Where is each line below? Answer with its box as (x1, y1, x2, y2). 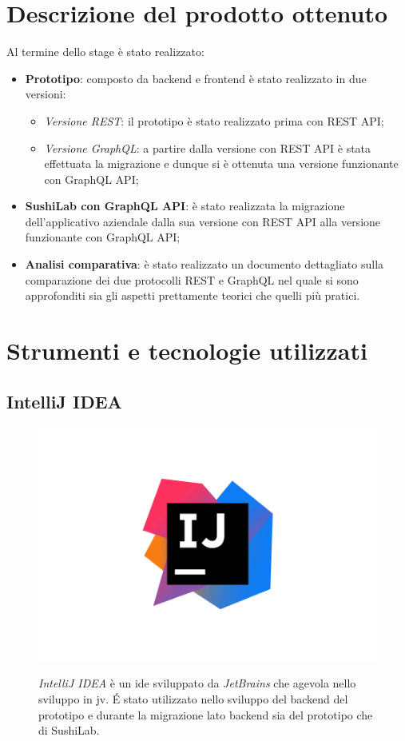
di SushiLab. (38, 722, 100, 739)
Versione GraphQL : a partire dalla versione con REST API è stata (44, 139, 371, 156)
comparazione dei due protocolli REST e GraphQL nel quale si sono (25, 271, 359, 288)
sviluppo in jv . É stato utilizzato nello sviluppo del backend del (38, 690, 348, 707)
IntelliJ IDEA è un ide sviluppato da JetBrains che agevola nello (38, 675, 356, 691)
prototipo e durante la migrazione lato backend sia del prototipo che (38, 706, 373, 723)
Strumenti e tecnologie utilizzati (6, 334, 367, 367)
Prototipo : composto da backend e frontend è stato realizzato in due (25, 70, 367, 86)
